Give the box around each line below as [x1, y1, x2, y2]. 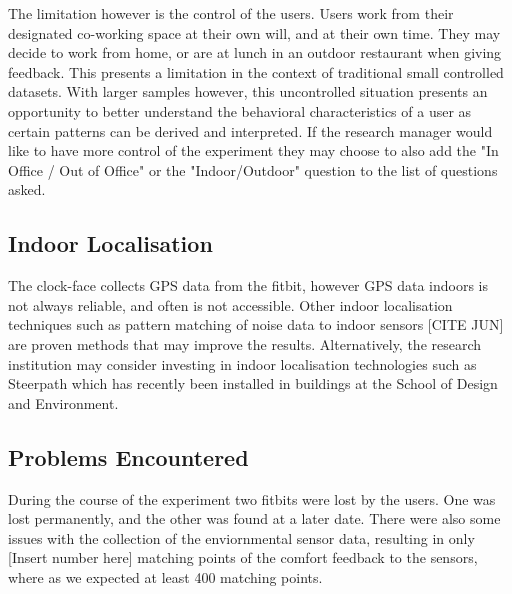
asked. [8, 179, 46, 200]
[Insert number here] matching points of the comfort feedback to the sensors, [8, 547, 478, 568]
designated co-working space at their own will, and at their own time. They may [8, 22, 501, 43]
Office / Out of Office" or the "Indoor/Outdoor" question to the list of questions [8, 159, 498, 180]
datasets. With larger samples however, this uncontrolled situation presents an [8, 81, 488, 102]
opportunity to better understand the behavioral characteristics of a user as [8, 100, 472, 121]
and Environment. [8, 392, 119, 413]
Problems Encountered [8, 441, 249, 472]
